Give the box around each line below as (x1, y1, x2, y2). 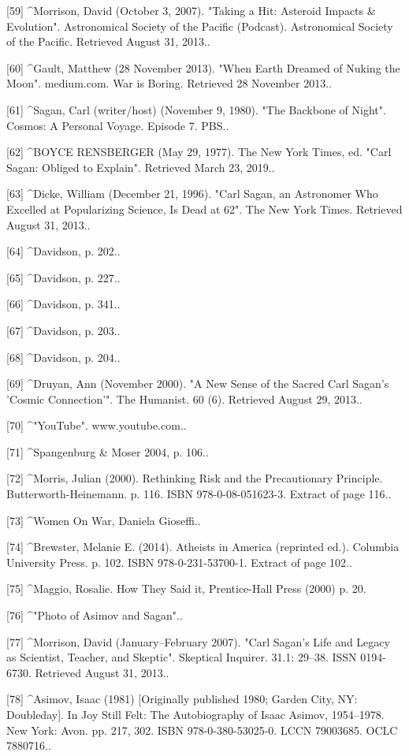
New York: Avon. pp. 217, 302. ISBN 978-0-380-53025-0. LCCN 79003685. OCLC (6, 721, 398, 738)
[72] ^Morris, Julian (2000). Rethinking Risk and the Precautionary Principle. (6, 470, 383, 486)
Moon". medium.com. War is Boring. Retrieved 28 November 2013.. (6, 75, 333, 91)
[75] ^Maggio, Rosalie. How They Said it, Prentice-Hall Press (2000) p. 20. (6, 580, 366, 597)
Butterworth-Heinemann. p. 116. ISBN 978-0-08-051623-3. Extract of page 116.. (6, 486, 392, 502)
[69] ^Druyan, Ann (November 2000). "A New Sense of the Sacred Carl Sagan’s (6, 375, 389, 392)
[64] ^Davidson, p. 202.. (6, 243, 121, 259)
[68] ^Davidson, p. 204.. (6, 348, 121, 365)
